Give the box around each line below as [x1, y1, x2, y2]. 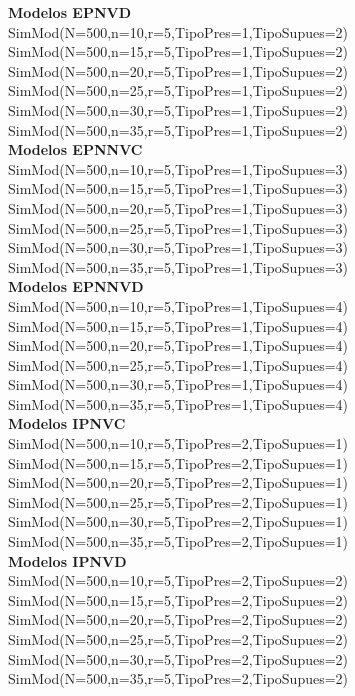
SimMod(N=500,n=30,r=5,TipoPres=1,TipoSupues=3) [8, 237, 349, 258]
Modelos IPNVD [8, 550, 127, 571]
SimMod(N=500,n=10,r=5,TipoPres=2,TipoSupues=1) [8, 433, 349, 454]
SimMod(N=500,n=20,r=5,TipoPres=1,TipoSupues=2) [8, 60, 349, 81]
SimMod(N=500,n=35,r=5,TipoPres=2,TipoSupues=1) [8, 531, 349, 552]
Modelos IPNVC [8, 413, 126, 434]
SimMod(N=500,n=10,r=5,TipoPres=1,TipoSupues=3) [8, 158, 349, 179]
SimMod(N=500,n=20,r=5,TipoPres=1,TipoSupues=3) [8, 197, 349, 218]
